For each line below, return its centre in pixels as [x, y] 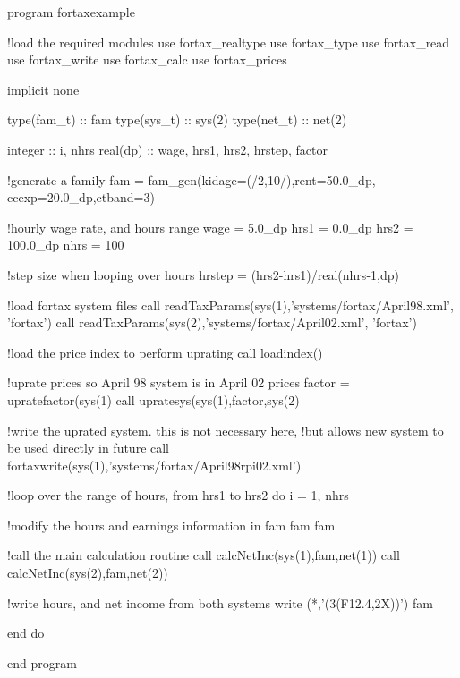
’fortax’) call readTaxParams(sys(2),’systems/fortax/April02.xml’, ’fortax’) [212, 322]
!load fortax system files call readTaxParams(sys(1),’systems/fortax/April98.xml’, [230, 305]
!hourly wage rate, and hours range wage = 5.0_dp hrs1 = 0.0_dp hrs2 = [210, 227]
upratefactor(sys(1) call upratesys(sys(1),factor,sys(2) [153, 399]
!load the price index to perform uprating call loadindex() [165, 352]
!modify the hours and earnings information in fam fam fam [171, 525]
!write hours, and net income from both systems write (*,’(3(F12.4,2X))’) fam [220, 602]
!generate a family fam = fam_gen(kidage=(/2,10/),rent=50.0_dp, [192, 179]
